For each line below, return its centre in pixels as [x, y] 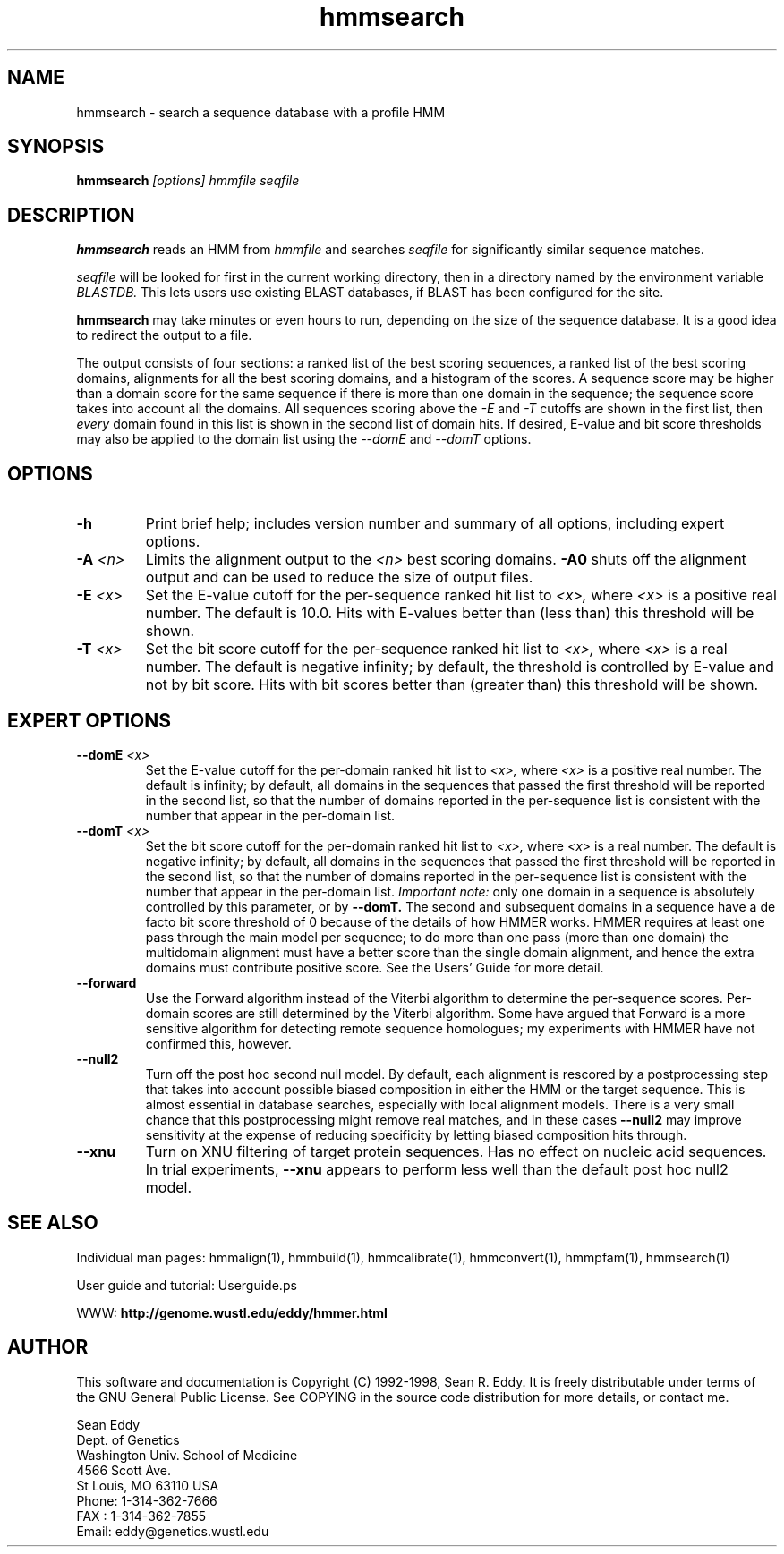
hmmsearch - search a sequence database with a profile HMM [261, 112]
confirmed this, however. [218, 1043]
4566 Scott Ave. [124, 1470]
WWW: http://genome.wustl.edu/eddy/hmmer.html [232, 1312]
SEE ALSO [53, 1223]
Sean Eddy [108, 1424]
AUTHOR [48, 1347]
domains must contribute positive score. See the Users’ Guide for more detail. [375, 967]
